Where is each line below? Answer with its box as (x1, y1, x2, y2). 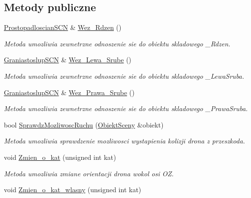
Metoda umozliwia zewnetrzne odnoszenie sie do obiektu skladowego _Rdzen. (4, 38, 231, 48)
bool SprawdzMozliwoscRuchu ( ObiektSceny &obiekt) (4, 119, 164, 129)
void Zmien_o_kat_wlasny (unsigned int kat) (4, 184, 141, 195)
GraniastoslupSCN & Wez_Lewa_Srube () (4, 55, 132, 65)
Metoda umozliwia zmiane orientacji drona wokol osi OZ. (4, 168, 174, 178)
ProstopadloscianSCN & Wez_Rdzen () (4, 22, 122, 32)
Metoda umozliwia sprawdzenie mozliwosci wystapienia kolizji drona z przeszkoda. (4, 136, 245, 146)
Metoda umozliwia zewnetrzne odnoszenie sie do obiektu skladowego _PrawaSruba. (4, 103, 248, 113)
